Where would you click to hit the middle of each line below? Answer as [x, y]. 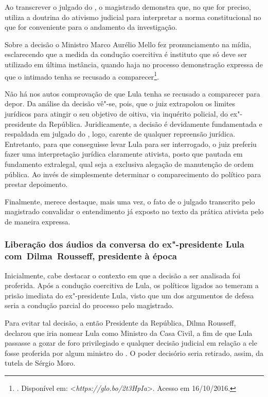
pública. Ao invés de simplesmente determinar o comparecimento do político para [133, 174]
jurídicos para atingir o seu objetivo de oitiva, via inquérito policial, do [116, 114]
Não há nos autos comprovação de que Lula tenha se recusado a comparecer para [132, 93]
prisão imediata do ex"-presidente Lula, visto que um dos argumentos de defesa [129, 295]
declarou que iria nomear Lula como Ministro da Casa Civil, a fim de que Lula [129, 333]
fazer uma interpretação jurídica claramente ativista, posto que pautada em [124, 154]
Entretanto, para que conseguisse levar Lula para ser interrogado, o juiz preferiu [131, 144]
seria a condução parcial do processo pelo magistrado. [89, 305]
